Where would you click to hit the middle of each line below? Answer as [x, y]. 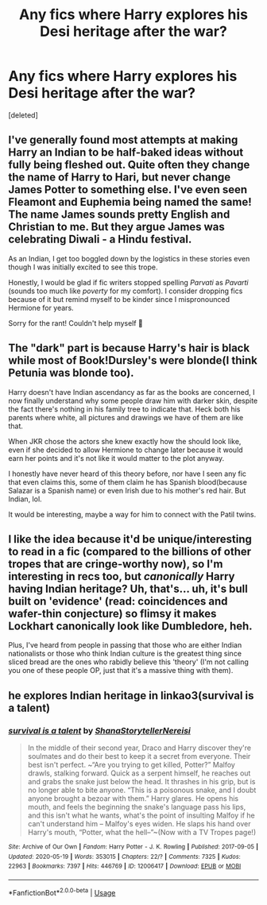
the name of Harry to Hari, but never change [120, 178]
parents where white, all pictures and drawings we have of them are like [126, 417]
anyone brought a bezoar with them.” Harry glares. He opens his [133, 799]
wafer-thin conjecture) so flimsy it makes [112, 613]
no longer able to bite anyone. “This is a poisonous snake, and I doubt [142, 790]
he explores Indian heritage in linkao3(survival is [131, 696]
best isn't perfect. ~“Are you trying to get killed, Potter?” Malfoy [132, 765]
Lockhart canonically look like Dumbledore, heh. [130, 626]
